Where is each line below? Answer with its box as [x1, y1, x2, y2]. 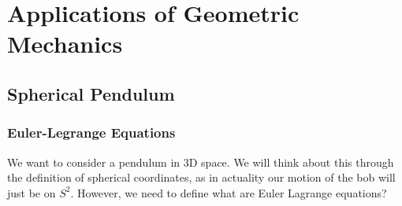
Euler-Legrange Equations [7, 123, 176, 142]
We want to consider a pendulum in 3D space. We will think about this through [7, 153, 394, 170]
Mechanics [7, 28, 123, 60]
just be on [7, 184, 56, 200]
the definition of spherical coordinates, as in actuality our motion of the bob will [7, 169, 396, 186]
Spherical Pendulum [7, 81, 175, 105]
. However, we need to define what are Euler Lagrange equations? [70, 184, 387, 200]
